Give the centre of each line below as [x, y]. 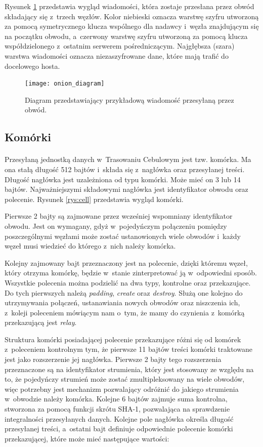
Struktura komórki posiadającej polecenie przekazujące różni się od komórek [123, 339]
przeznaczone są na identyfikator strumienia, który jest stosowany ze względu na [129, 369]
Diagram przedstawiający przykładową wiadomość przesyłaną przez [129, 99]
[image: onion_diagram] [65, 84]
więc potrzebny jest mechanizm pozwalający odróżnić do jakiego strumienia [122, 389]
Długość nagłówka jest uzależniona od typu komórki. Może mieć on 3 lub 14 [123, 179]
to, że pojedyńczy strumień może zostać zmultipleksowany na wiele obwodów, [125, 379]
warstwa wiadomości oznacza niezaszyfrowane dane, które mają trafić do [117, 55]
